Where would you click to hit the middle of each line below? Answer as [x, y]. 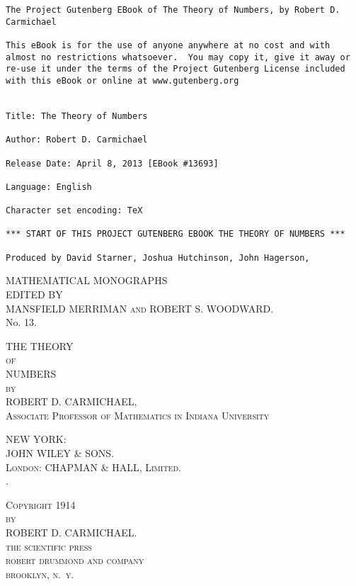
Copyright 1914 [41, 504]
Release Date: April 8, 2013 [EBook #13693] [112, 163]
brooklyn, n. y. [40, 574]
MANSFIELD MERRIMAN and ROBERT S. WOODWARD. [140, 308]
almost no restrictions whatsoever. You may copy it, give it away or [178, 57]
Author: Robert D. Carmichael [77, 140]
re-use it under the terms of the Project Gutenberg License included [176, 69]
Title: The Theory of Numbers [77, 116]
